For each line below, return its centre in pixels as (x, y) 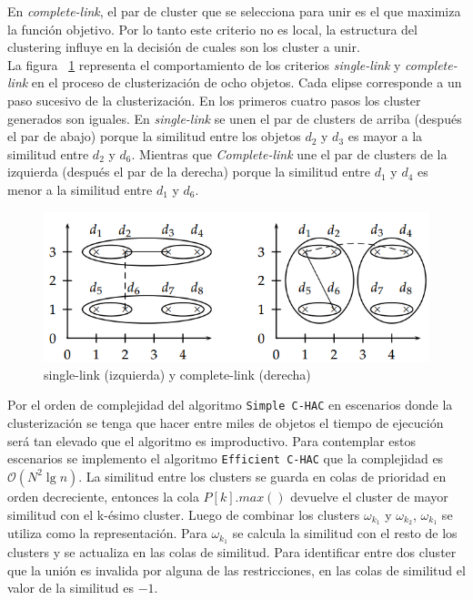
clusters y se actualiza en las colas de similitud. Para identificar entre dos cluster (232, 552)
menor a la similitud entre (80, 189)
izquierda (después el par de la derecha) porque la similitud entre (189, 172)
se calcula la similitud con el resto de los (345, 533)
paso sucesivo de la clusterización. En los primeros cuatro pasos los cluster (214, 100)
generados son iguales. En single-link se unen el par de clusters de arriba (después (235, 118)
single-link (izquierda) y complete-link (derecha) (177, 374)
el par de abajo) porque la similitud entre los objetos (154, 136)
